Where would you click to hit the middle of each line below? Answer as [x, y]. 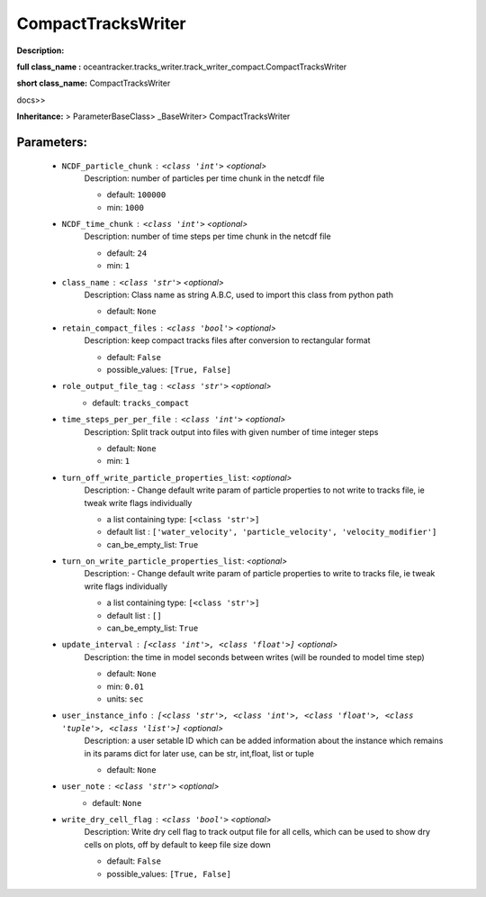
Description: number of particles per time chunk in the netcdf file [204, 178]
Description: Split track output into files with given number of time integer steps [231, 431]
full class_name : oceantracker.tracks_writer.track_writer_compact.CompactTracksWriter [182, 67]
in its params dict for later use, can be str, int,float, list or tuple [199, 753]
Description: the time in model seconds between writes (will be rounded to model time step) [254, 657]
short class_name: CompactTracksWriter [94, 83]
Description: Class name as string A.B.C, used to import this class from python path [238, 295]
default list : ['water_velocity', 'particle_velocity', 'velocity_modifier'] [272, 532]
